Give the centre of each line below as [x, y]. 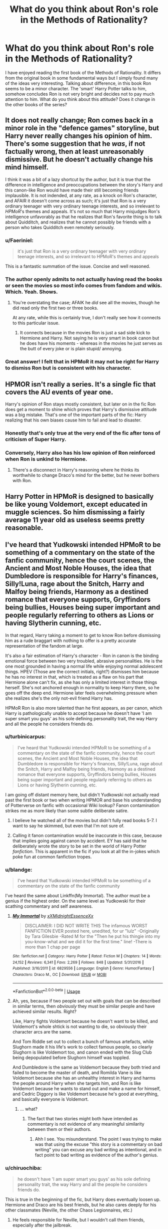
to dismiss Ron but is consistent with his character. [68, 368]
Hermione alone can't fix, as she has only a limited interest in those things [81, 682]
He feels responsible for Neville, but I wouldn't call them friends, [78, 1219]
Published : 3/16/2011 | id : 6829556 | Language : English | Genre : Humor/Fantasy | [83, 968]
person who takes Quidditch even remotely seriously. [60, 227]
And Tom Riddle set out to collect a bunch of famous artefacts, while [83, 1042]
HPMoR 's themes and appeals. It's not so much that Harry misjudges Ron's [82, 211]
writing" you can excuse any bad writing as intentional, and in [98, 1150]
